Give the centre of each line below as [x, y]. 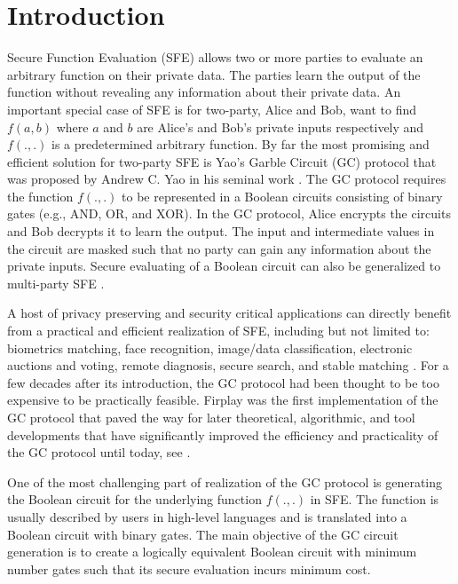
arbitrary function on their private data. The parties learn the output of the [214, 74]
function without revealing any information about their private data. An [204, 92]
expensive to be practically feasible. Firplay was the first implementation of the [223, 400]
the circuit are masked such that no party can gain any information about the [219, 248]
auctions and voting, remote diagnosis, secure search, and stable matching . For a [228, 365]
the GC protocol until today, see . [99, 452]
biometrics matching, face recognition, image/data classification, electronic [210, 347]
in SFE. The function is [375, 499]
